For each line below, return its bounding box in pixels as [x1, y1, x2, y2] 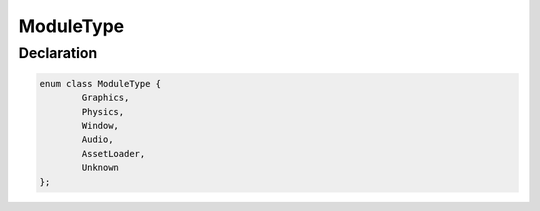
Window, [81, 120, 120, 131]
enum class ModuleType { [39, 78, 162, 89]
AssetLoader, [81, 148, 146, 159]
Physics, [81, 106, 125, 117]
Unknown [81, 162, 120, 174]
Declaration [18, 44, 98, 62]
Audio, [81, 134, 114, 145]
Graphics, [81, 92, 130, 104]
